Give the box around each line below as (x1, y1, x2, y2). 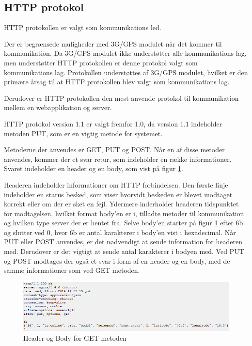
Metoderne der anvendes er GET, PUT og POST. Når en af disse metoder (4, 144, 225, 155)
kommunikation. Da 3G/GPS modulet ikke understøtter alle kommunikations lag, (4, 48, 247, 58)
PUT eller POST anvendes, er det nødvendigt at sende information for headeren (4, 236, 242, 247)
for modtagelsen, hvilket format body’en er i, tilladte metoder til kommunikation (4, 208, 244, 218)
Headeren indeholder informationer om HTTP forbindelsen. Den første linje (4, 179, 228, 189)
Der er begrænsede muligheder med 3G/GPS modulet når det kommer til (4, 38, 222, 48)
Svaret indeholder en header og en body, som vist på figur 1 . (4, 163, 183, 173)
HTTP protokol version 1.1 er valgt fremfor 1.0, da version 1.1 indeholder (4, 118, 222, 128)
